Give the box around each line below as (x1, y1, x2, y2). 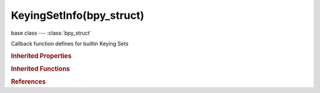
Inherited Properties (11, 52, 72, 60)
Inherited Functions (11, 65, 71, 73)
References (11, 78, 46, 86)
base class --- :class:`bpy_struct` (11, 29, 92, 36)
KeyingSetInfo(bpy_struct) (11, 9, 145, 22)
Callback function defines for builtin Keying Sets (11, 40, 129, 47)
